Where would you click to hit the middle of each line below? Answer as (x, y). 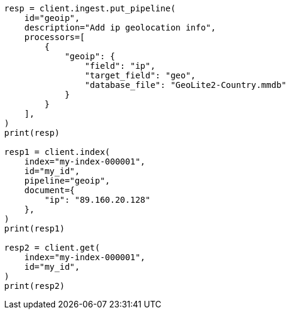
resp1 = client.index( (57, 152)
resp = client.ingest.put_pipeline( (90, 8)
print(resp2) (35, 286)
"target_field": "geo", (140, 75)
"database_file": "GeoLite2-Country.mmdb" (186, 85)
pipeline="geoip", (67, 181)
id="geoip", (52, 18)
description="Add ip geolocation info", (120, 28)
